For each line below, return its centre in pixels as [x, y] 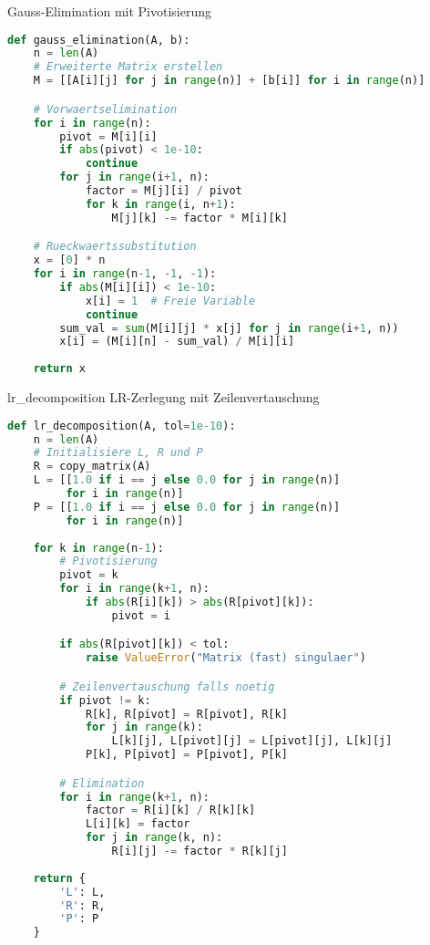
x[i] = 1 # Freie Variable [170, 301]
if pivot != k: [105, 700]
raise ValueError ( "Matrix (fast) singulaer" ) [225, 658]
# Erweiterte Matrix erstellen [128, 67]
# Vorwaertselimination [105, 109]
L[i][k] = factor [138, 824]
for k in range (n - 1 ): [98, 548]
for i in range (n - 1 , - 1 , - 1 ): [125, 274]
